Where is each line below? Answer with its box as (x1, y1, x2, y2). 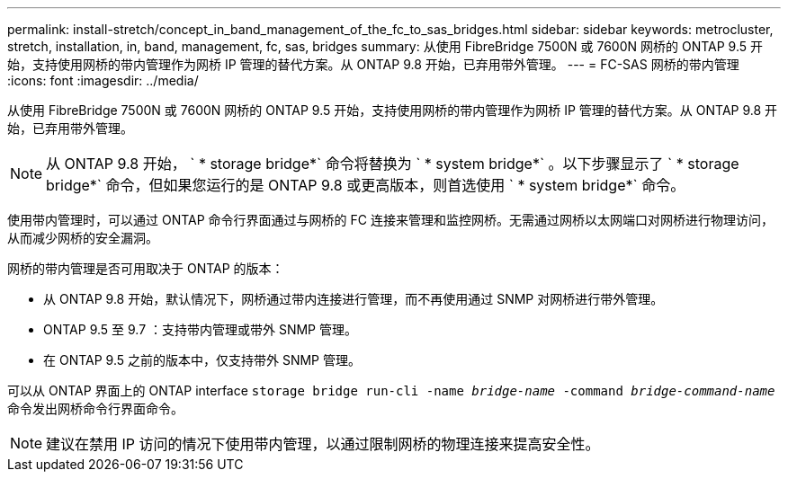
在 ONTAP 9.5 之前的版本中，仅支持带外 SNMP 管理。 (43, 352, 361, 368)
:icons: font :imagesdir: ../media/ (7, 73, 199, 88)
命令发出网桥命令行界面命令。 (7, 401, 184, 416)
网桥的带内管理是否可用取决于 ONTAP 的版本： (7, 261, 284, 276)
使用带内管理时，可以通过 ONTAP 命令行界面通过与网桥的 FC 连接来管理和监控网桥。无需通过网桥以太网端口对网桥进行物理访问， (7, 212, 774, 227)
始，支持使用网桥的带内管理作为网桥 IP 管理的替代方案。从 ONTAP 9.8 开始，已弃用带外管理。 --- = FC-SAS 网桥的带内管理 (7, 57, 739, 72)
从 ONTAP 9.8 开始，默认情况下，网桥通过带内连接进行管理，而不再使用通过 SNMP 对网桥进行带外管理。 (43, 291, 664, 306)
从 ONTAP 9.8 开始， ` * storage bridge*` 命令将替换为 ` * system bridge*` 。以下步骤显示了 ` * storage (46, 155, 739, 173)
